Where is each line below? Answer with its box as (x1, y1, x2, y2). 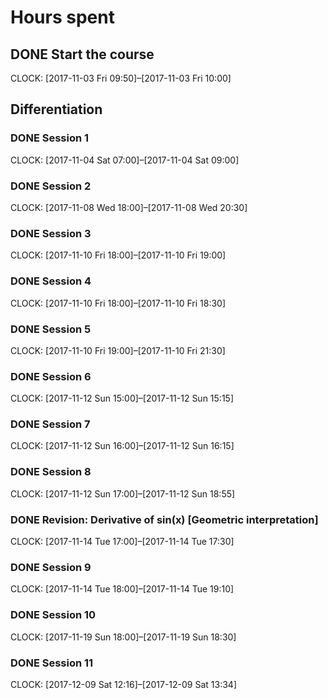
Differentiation (10, 101, 103, 118)
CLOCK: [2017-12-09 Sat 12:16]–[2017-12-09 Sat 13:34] (10, 678, 238, 690)
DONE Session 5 (10, 322, 92, 336)
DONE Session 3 (10, 226, 92, 240)
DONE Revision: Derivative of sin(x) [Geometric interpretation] (10, 512, 319, 526)
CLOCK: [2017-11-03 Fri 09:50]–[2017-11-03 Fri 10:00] (10, 72, 232, 84)
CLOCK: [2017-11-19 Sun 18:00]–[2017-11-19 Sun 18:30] (10, 631, 237, 643)
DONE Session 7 (10, 417, 91, 431)
